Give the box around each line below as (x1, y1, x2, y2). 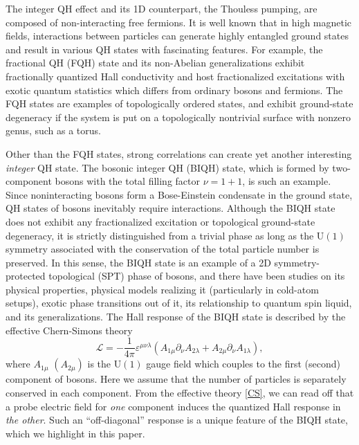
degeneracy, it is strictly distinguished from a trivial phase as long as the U (6, 228, 324, 242)
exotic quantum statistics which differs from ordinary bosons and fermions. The (6, 82, 343, 97)
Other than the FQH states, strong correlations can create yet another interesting (6, 146, 352, 161)
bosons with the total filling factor (55, 174, 200, 188)
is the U (87, 356, 122, 371)
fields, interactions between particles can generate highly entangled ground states (6, 28, 349, 43)
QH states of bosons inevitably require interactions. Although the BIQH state (6, 201, 335, 215)
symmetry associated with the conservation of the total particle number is (6, 242, 320, 256)
